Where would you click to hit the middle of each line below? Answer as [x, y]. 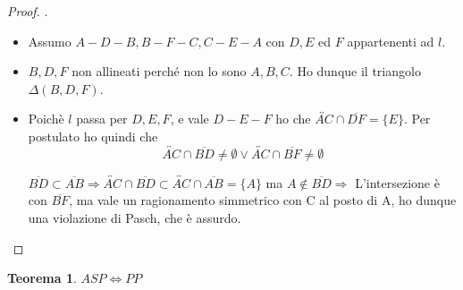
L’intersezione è [397, 182]
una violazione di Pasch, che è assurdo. [135, 217]
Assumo [50, 41]
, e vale [189, 119]
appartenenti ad [391, 41]
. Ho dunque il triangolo [355, 71]
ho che [293, 119]
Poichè [46, 119]
